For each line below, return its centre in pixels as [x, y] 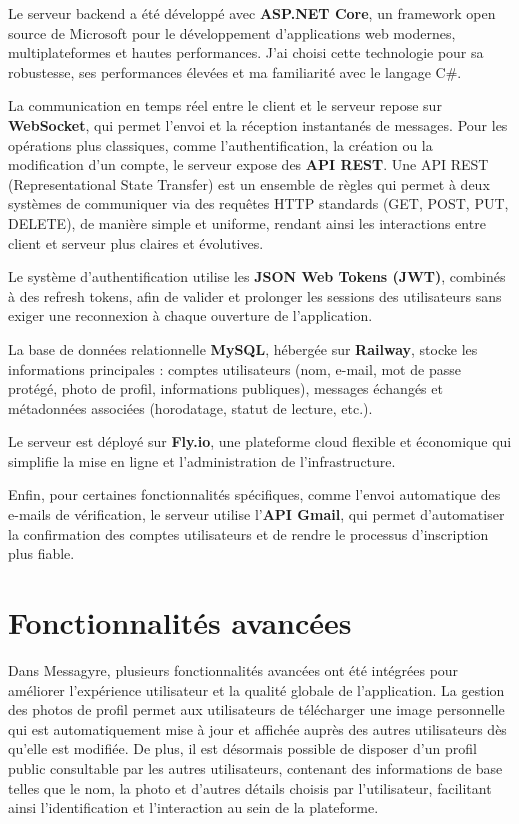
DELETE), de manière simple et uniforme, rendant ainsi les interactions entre [247, 222]
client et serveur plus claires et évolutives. [136, 242]
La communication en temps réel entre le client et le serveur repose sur [225, 105]
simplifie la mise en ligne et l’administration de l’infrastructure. [202, 460]
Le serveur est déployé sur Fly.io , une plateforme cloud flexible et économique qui [260, 441]
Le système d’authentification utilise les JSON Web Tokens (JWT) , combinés [257, 276]
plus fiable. [41, 553]
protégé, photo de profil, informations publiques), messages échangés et [225, 388]
